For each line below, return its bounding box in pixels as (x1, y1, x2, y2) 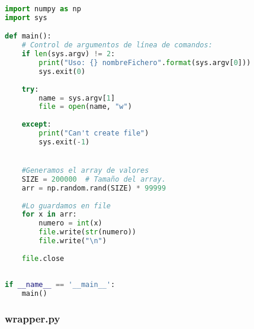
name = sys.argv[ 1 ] (38, 93, 115, 102)
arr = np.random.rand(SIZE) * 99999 (21, 183, 166, 192)
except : (21, 120, 52, 129)
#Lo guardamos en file (21, 201, 111, 210)
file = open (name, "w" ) (38, 102, 132, 111)
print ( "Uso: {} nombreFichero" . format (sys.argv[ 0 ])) (38, 59, 251, 67)
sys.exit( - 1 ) (38, 137, 90, 146)
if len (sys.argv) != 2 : (21, 50, 115, 59)
